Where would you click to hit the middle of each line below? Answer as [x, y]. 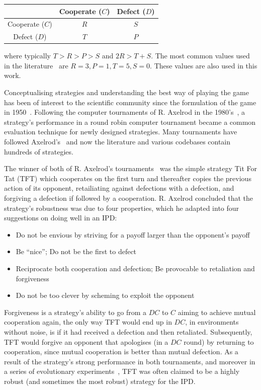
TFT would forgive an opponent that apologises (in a [86, 341]
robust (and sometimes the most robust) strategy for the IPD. [100, 381]
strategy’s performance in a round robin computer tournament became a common [130, 122]
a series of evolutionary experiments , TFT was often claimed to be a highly [122, 371]
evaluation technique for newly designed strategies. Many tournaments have [121, 132]
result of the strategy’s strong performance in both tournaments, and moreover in [130, 361]
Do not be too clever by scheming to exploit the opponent [105, 295]
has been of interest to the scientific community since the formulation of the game [130, 102]
